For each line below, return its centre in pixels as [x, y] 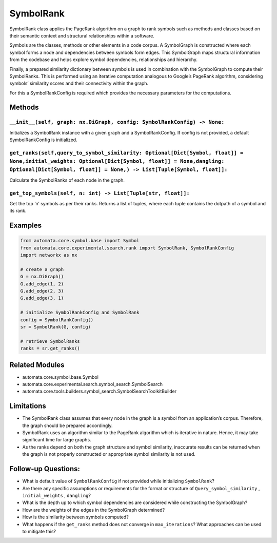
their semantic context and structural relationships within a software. [82, 35]
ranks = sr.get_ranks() [50, 348]
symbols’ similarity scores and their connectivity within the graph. [79, 83]
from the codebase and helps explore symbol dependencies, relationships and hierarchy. [103, 60]
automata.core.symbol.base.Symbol [60, 377]
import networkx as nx [49, 255]
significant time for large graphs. [57, 440]
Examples [26, 226]
